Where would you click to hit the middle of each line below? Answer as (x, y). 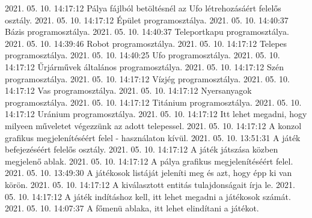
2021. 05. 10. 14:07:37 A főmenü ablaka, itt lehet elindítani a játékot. (132, 208)
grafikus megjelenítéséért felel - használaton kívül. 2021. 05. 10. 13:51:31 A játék (153, 137)
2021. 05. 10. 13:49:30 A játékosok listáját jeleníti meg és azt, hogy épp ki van (148, 173)
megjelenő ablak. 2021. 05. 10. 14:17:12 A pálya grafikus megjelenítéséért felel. (149, 161)
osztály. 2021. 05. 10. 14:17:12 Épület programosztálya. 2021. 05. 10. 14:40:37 (147, 20)
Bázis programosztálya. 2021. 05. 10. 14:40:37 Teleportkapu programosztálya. (147, 32)
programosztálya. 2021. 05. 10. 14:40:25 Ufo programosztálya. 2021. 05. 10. (142, 55)
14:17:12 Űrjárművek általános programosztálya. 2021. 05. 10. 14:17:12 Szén (144, 66)
